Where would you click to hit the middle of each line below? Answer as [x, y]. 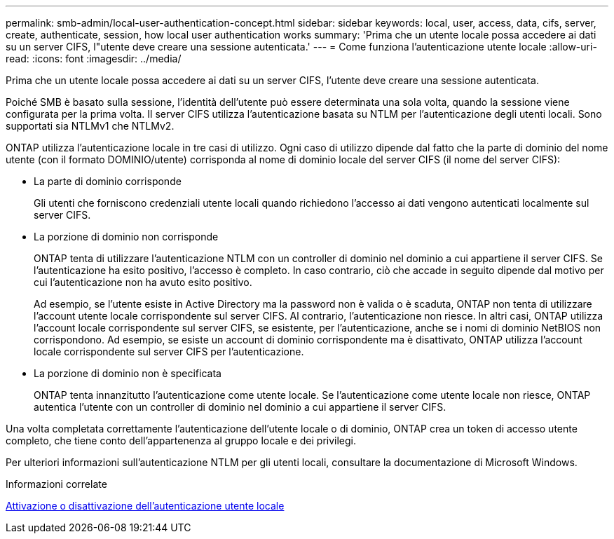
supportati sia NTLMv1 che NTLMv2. [90, 126]
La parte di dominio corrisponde [108, 181]
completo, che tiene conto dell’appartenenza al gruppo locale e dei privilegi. [181, 441]
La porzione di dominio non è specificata [128, 373]
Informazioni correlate [56, 484]
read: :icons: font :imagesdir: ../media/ [94, 59]
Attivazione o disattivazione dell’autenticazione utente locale [145, 506]
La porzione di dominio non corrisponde [126, 237]
